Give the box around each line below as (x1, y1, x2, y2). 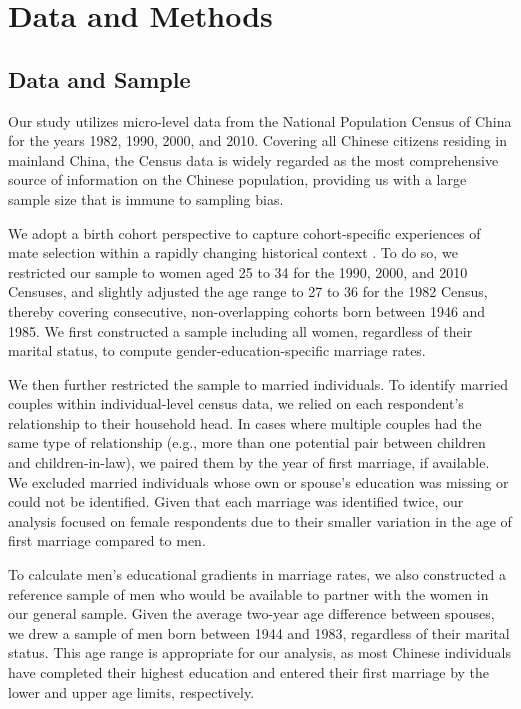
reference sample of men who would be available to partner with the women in (8, 583, 489, 604)
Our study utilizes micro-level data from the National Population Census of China (8, 110, 512, 131)
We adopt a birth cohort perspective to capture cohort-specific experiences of (8, 222, 481, 243)
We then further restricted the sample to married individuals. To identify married (8, 373, 508, 394)
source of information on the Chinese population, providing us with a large (8, 169, 467, 190)
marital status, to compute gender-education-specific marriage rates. (8, 340, 426, 361)
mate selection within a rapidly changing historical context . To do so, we (8, 242, 458, 263)
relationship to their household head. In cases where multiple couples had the (8, 412, 482, 433)
